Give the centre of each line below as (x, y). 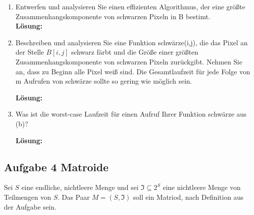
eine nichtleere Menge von (202, 187)
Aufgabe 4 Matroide (56, 167)
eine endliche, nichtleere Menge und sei (80, 187)
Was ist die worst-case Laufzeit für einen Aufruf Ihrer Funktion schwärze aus (131, 114)
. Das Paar (74, 197)
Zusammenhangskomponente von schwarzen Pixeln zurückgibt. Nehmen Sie (129, 61)
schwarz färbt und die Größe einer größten (135, 52)
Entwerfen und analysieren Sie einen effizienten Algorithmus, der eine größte (130, 6)
